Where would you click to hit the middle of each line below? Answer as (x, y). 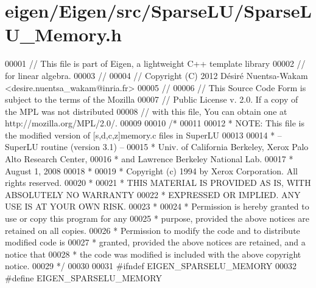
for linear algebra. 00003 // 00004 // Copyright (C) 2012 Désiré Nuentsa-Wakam (156, 75)
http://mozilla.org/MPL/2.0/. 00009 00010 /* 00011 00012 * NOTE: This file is (155, 123)
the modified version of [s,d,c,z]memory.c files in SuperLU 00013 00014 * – (143, 135)
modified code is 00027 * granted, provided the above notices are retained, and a (155, 242)
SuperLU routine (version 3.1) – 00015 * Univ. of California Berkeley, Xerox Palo (157, 147)
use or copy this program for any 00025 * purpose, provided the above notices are (157, 218)
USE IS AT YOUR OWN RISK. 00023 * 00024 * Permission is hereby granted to (157, 206)
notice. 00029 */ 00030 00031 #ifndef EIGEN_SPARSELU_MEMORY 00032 (151, 266)
